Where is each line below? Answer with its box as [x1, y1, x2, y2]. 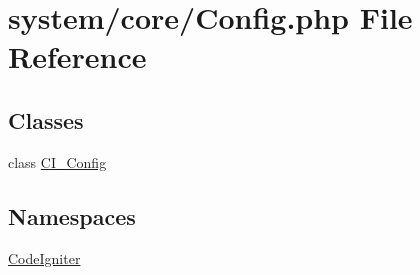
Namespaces [8, 200, 136, 231]
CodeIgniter [8, 247, 81, 268]
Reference [8, 36, 147, 77]
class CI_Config [8, 151, 107, 172]
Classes [8, 104, 84, 135]
